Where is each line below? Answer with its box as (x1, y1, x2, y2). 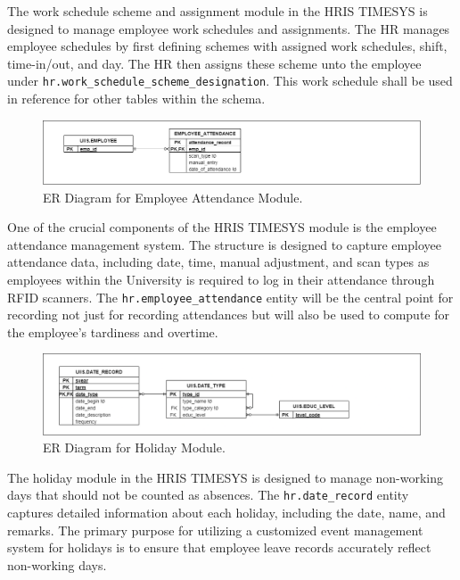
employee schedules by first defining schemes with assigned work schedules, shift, (7, 37, 448, 55)
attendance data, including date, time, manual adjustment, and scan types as (7, 253, 430, 271)
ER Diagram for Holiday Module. (43, 438, 226, 457)
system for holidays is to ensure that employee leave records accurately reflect (7, 538, 431, 557)
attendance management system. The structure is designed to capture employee (7, 235, 441, 253)
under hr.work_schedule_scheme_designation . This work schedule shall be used (7, 71, 453, 90)
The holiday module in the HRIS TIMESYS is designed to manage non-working (7, 468, 444, 486)
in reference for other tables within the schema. (7, 89, 266, 108)
